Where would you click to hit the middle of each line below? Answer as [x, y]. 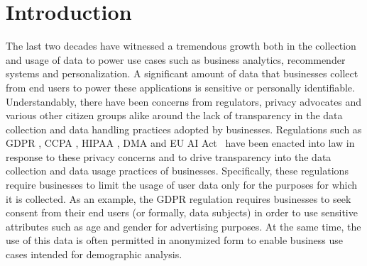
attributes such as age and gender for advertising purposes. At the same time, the [183, 226]
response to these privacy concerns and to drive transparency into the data [169, 156]
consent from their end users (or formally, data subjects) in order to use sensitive [182, 212]
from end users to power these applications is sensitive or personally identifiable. [180, 87]
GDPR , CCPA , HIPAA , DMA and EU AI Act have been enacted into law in [180, 143]
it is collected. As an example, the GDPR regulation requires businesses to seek [179, 198]
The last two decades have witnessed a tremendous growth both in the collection [181, 46]
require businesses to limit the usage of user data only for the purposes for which [182, 185]
